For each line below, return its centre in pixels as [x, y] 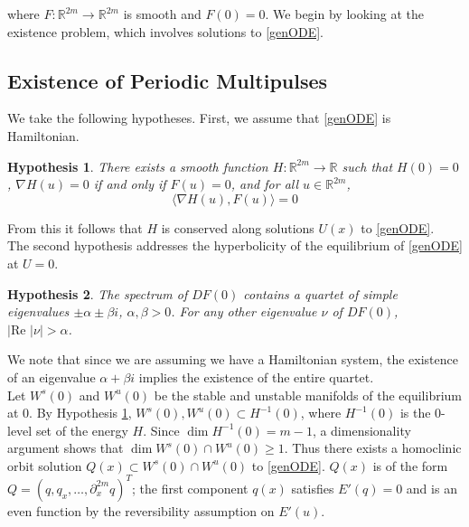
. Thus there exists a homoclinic [373, 448]
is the [415, 413]
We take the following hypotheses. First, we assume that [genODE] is [199, 118]
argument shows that [66, 448]
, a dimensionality [361, 430]
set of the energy [82, 430]
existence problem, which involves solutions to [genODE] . [165, 31]
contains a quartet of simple [320, 293]
